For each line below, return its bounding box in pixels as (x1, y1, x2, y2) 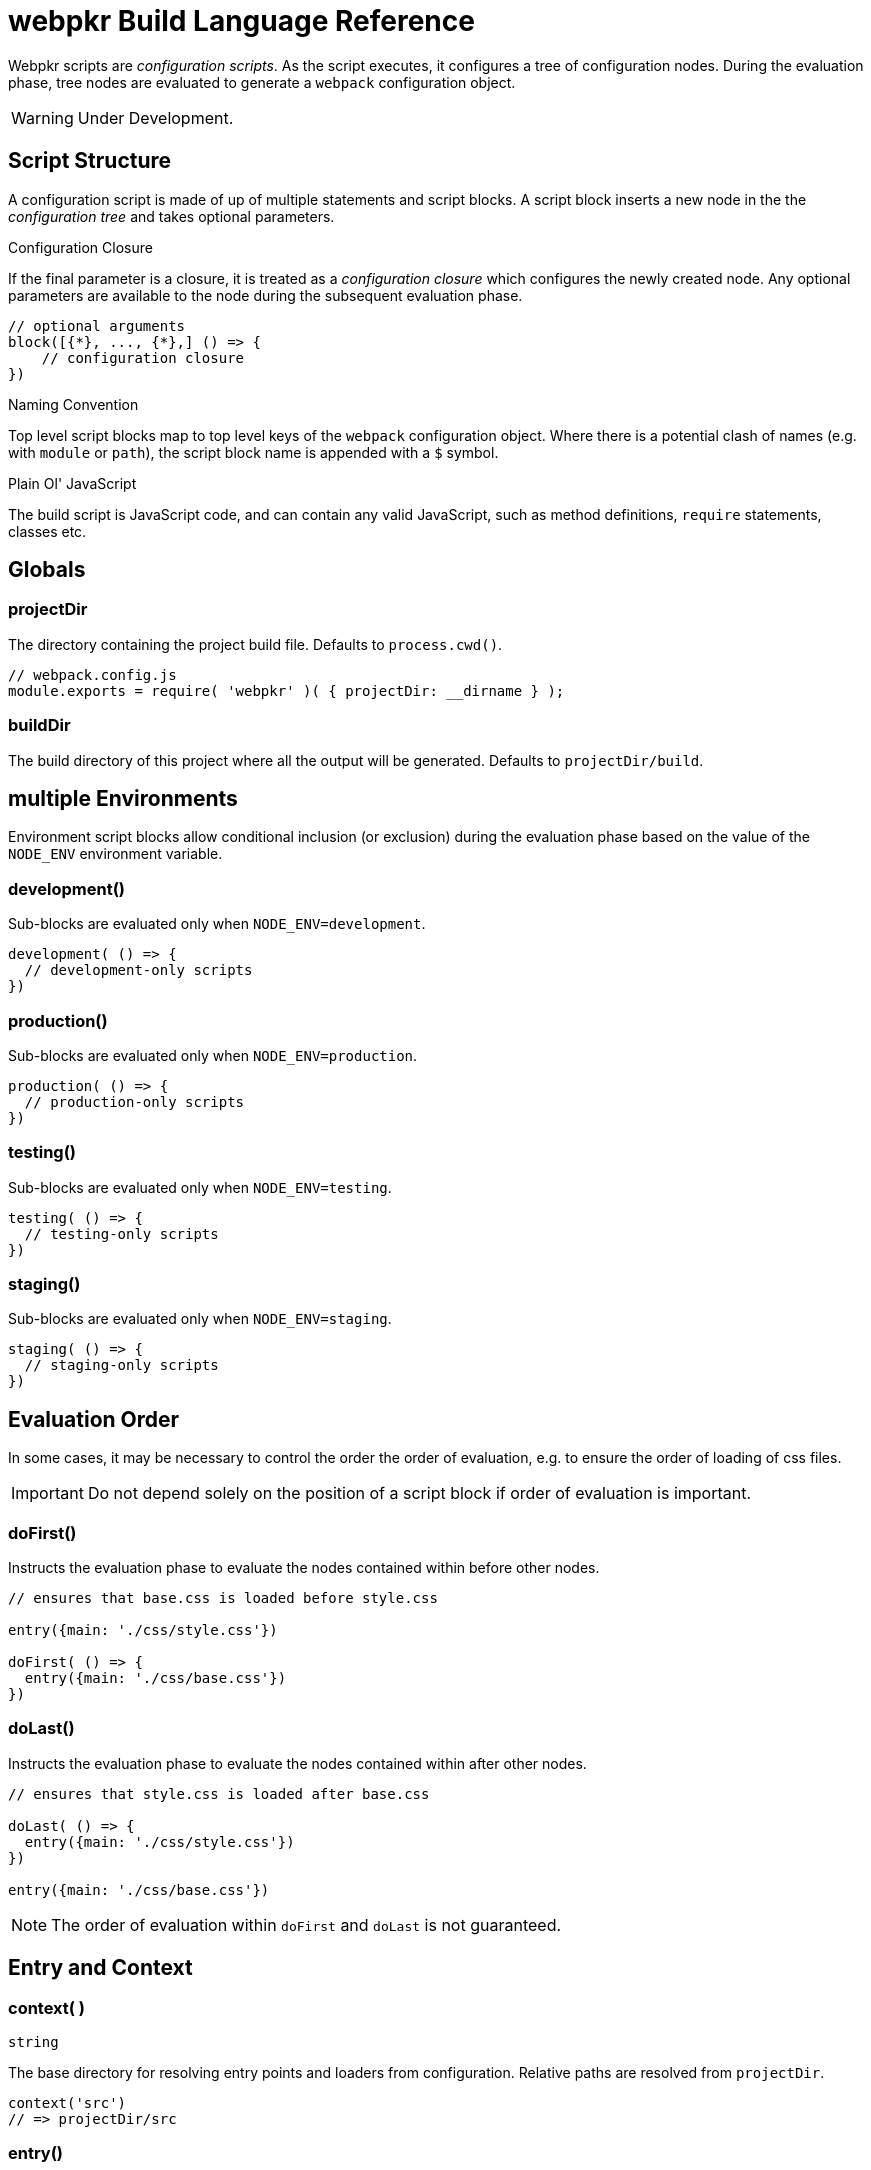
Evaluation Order (8, 1406, 180, 1432)
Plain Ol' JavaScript (8, 474, 137, 492)
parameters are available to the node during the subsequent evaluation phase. (8, 286, 523, 304)
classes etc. (8, 522, 87, 540)
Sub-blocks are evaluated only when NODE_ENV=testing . (8, 1178, 392, 1196)
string (8, 2033, 59, 2050)
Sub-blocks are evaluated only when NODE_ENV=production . (8, 1046, 418, 1064)
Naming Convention (8, 395, 139, 413)
